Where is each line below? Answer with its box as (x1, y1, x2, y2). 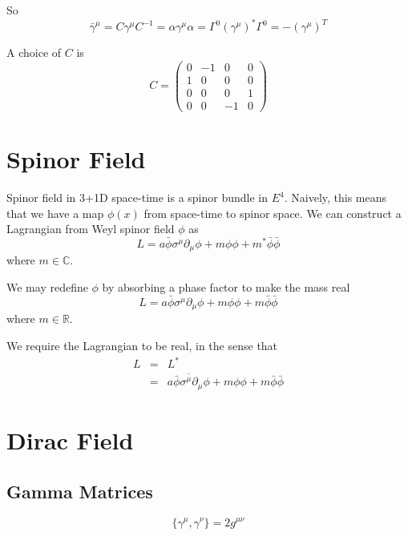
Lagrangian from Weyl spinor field (6, 220, 175, 237)
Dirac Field (6, 424, 134, 457)
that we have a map (6, 204, 104, 221)
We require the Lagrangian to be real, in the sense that (6, 337, 278, 353)
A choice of (6, 44, 62, 61)
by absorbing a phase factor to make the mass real (102, 279, 350, 296)
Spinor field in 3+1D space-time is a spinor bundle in (6, 189, 269, 205)
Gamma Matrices (6, 478, 153, 503)
